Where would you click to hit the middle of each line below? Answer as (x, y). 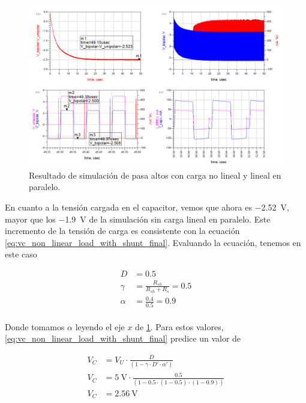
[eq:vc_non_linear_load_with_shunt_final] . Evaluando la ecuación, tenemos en (153, 242)
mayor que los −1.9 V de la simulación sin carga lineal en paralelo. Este (138, 219)
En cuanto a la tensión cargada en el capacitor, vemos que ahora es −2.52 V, (147, 207)
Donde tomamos (35, 326)
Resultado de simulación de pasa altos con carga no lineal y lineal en (155, 175)
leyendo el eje (100, 326)
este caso (21, 254)
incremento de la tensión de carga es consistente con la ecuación (122, 231)
